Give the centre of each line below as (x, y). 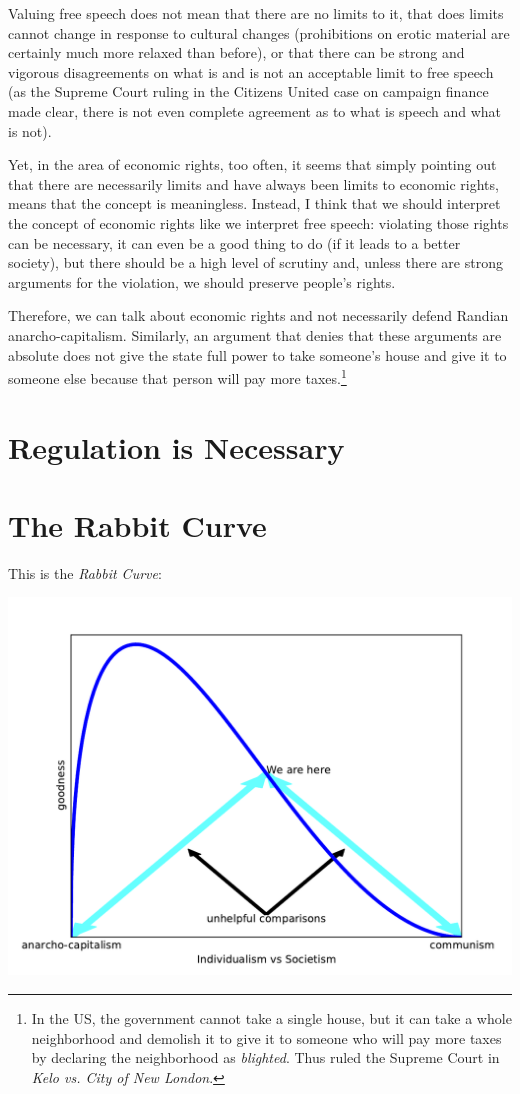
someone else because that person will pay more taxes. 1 (177, 376)
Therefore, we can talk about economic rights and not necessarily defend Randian (258, 315)
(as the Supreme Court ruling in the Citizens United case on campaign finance (248, 91)
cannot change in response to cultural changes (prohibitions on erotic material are (259, 32)
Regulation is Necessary (176, 446)
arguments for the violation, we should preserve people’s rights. (202, 281)
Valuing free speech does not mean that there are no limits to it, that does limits (256, 13)
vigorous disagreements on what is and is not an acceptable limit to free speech (251, 71)
